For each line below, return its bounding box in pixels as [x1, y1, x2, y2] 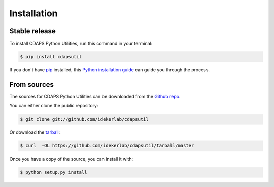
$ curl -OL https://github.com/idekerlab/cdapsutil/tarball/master [20, 143, 194, 149]
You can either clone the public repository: [9, 103, 98, 109]
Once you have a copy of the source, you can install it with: [9, 156, 133, 162]
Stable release [9, 27, 56, 35]
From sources [9, 80, 54, 89]
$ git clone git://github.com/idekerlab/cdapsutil [20, 117, 149, 122]
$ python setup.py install [20, 170, 87, 175]
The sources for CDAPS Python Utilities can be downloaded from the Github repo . [9, 93, 181, 99]
